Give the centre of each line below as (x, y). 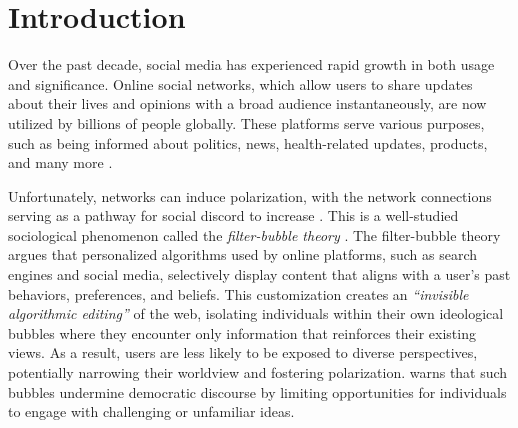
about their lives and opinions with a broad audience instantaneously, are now (247, 103)
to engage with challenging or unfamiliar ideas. (151, 411)
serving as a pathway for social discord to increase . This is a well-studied (233, 215)
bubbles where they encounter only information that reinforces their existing (242, 332)
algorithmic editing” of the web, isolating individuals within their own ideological (256, 313)
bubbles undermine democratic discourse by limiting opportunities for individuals (257, 391)
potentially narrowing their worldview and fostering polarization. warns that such (258, 372)
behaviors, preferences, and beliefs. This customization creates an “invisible (238, 293)
